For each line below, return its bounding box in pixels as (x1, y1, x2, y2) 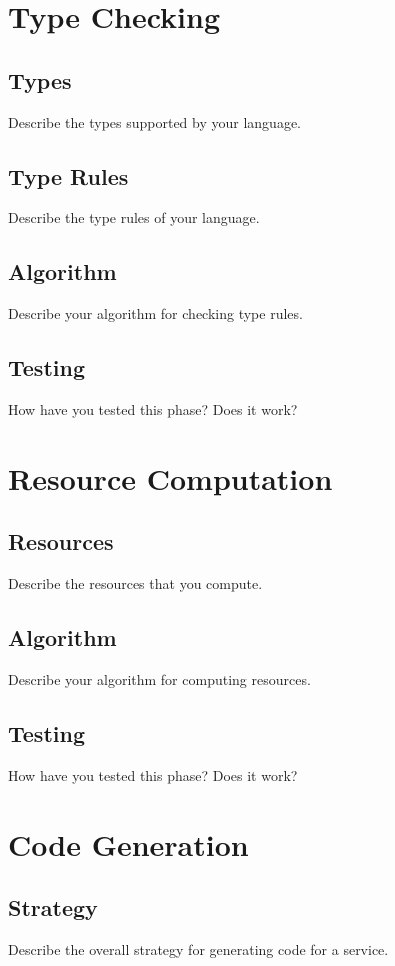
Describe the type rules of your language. (8, 207, 260, 228)
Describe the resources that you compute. (8, 573, 263, 594)
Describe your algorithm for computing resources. (8, 668, 311, 689)
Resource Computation (8, 457, 333, 498)
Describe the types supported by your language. (8, 111, 302, 132)
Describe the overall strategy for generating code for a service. (8, 938, 389, 959)
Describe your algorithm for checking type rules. (8, 303, 303, 324)
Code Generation (8, 823, 249, 864)
